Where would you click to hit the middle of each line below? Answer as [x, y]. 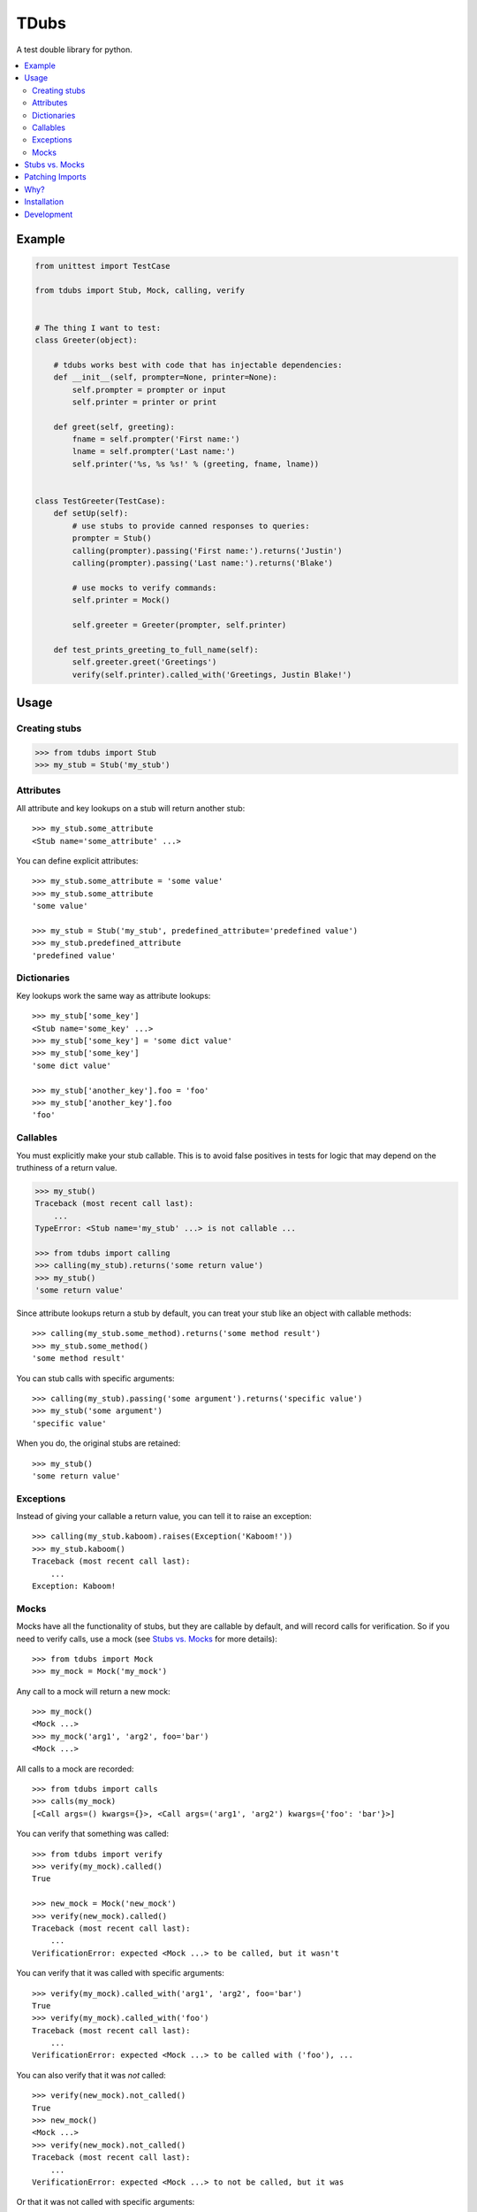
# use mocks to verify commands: [144, 588]
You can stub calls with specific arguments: [96, 1378]
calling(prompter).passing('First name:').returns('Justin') [207, 550]
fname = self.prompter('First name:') [156, 439]
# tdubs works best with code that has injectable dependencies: [198, 365]
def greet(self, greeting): [114, 426]
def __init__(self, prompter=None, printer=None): [165, 377]
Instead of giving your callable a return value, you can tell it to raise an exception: [164, 1517]
